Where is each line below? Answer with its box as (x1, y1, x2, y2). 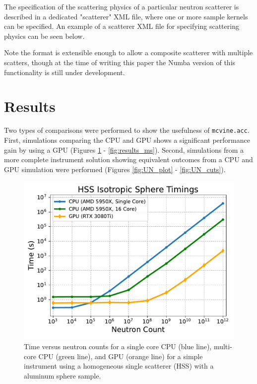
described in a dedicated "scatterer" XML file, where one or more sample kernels (4, 11, 248, 21)
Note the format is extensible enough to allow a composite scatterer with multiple (4, 47, 253, 58)
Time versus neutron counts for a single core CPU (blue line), (24, 341, 212, 351)
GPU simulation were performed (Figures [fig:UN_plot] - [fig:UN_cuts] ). (4, 164, 226, 174)
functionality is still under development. (4, 67, 125, 77)
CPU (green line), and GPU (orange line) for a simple (38, 351, 203, 361)
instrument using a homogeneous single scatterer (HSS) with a (24, 361, 214, 371)
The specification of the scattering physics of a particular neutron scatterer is (4, 1, 239, 11)
